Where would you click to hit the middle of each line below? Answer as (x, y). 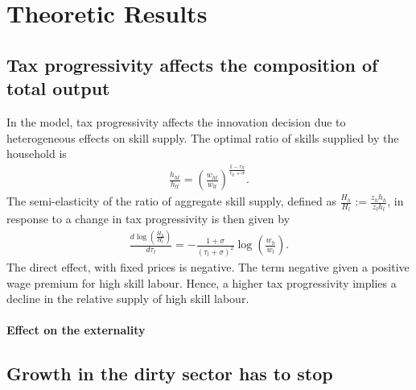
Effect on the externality (76, 330)
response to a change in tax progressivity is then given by (148, 219)
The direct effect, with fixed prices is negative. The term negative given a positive (208, 267)
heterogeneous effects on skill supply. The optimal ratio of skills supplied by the (203, 137)
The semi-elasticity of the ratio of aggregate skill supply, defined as (171, 201)
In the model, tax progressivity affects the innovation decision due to (176, 121)
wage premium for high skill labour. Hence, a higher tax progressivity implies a (202, 282)
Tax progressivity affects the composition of (192, 64)
